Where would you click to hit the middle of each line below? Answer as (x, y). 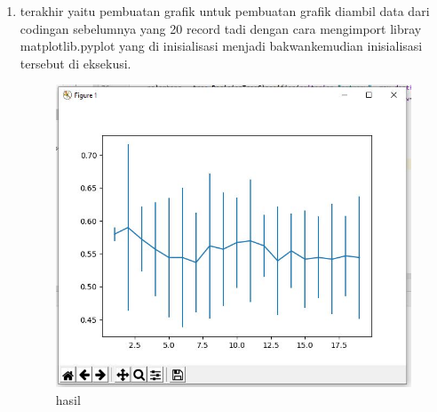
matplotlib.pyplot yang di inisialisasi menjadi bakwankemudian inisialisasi (221, 46)
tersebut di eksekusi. (75, 63)
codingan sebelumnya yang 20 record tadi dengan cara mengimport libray (221, 28)
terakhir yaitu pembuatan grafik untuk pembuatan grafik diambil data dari (225, 11)
